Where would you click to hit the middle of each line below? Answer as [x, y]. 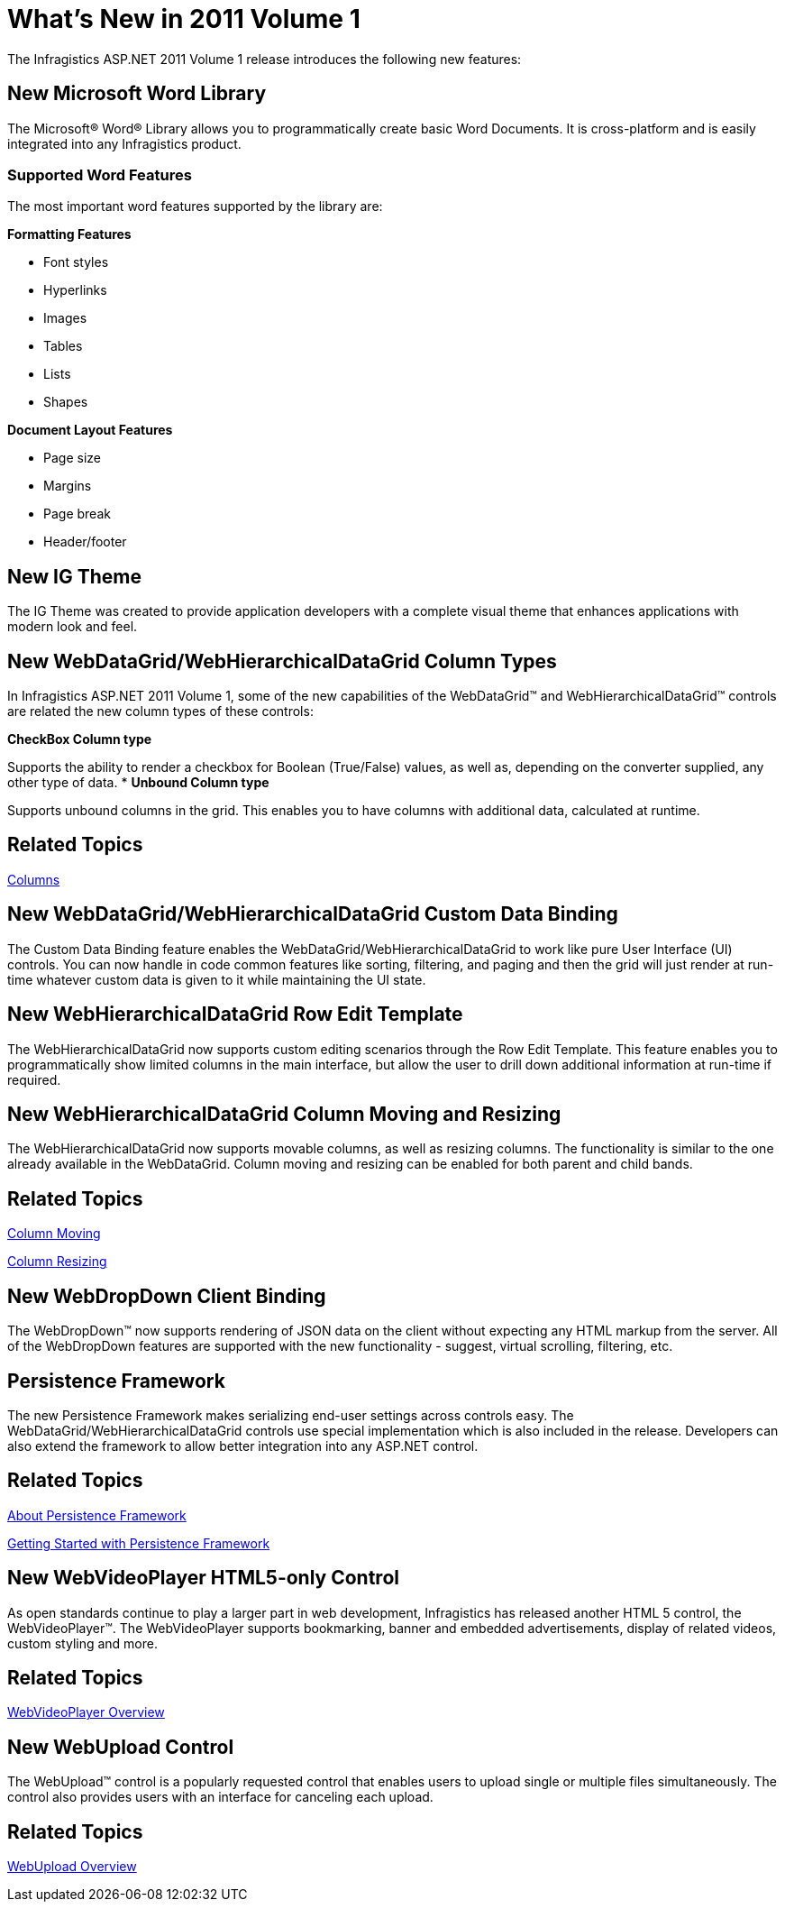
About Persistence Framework [97, 1515]
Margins [68, 486]
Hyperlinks [75, 290]
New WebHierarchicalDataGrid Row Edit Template [235, 1014]
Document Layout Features [90, 430]
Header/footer [85, 542]
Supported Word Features [100, 174]
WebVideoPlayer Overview [86, 1712]
